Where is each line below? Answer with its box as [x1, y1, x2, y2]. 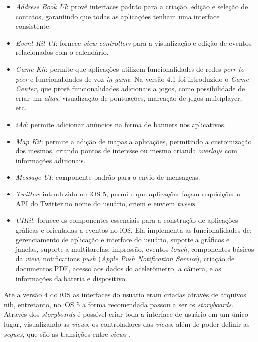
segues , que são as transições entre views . [4, 328, 130, 339]
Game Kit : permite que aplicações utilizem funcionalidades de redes [15, 63, 221, 74]
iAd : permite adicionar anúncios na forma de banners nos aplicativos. [15, 119, 226, 129]
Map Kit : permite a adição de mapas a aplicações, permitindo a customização [15, 136, 252, 146]
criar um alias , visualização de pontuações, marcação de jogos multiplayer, [15, 93, 242, 103]
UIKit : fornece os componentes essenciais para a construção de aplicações [15, 215, 238, 225]
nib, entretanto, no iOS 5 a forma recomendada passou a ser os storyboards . [4, 299, 234, 309]
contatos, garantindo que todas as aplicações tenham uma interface [15, 11, 220, 21]
